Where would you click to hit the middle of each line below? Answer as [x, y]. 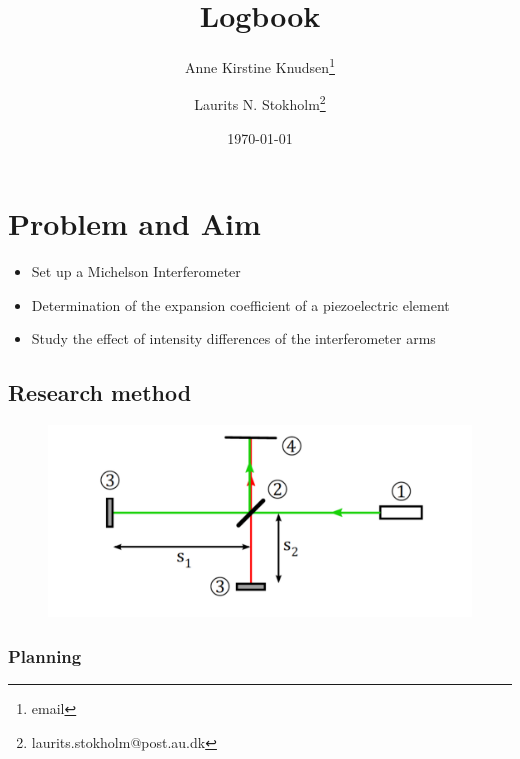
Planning [45, 655]
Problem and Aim [134, 223]
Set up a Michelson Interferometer [136, 271]
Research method [100, 392]
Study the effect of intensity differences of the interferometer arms [233, 338]
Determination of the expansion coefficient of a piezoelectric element [240, 304]
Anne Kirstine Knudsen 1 [260, 65]
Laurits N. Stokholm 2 [260, 103]
